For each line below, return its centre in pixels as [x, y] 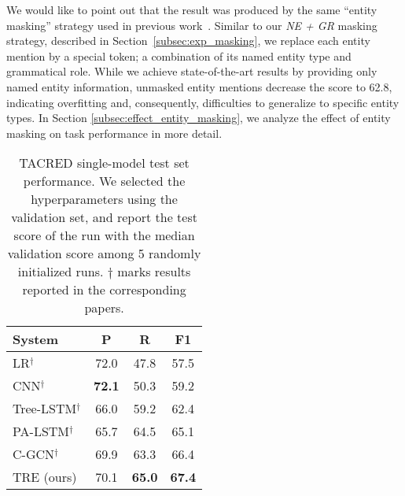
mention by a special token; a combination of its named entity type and [179, 56]
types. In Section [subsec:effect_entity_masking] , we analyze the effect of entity [199, 118]
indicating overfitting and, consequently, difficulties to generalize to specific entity [203, 102]
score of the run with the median [104, 235]
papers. [104, 308]
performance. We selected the [104, 181]
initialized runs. [61, 272]
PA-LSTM [41, 431]
